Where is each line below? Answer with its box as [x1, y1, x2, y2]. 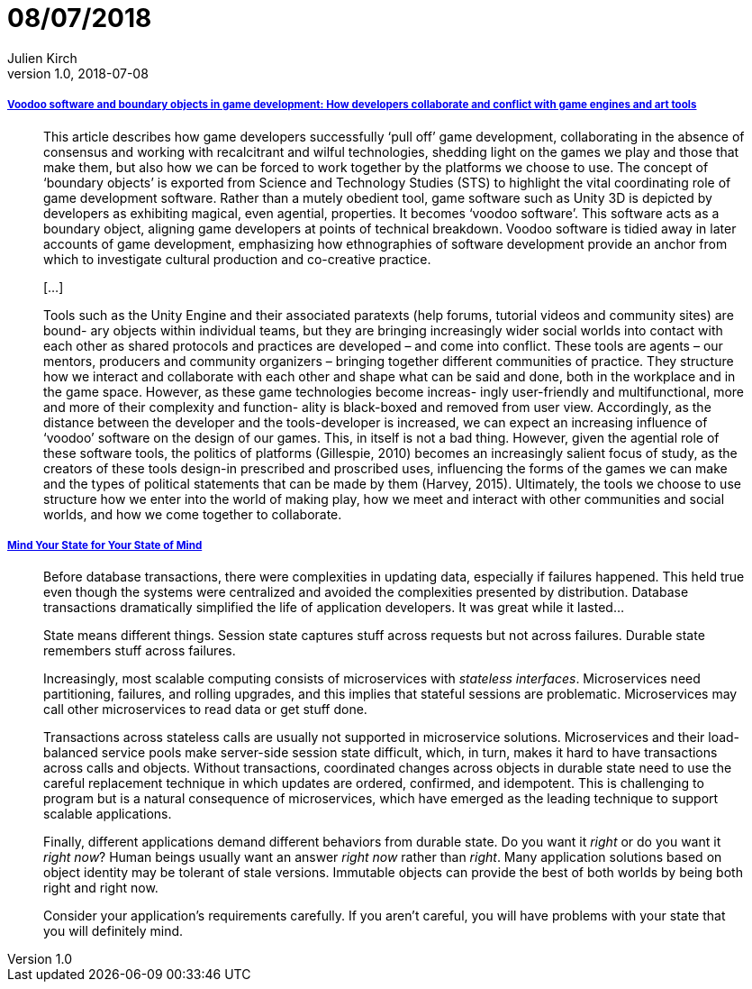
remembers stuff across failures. [43, 643, 236, 659]
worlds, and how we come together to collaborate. [43, 506, 342, 522]
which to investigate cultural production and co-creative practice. [43, 251, 431, 267]
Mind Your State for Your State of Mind [7, 538, 203, 552]
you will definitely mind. [43, 923, 184, 939]
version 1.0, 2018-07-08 [7, 65, 149, 81]
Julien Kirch [7, 50, 77, 66]
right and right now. [43, 880, 159, 896]
